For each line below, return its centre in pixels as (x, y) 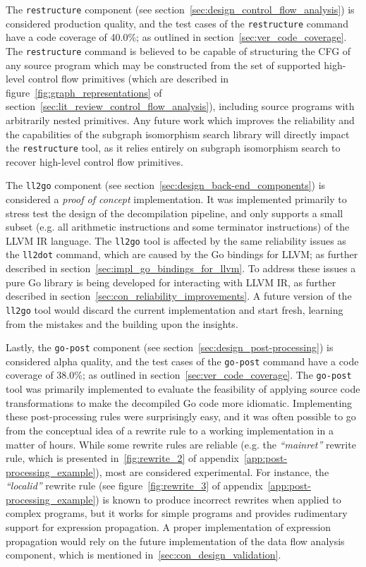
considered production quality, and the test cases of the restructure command (177, 23)
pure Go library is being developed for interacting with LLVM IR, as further (171, 282)
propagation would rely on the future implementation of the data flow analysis (175, 541)
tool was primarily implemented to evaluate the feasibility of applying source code (183, 389)
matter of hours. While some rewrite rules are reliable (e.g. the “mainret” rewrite (181, 444)
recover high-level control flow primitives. (94, 161)
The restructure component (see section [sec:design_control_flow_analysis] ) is (180, 9)
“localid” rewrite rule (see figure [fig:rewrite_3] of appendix (134, 486)
